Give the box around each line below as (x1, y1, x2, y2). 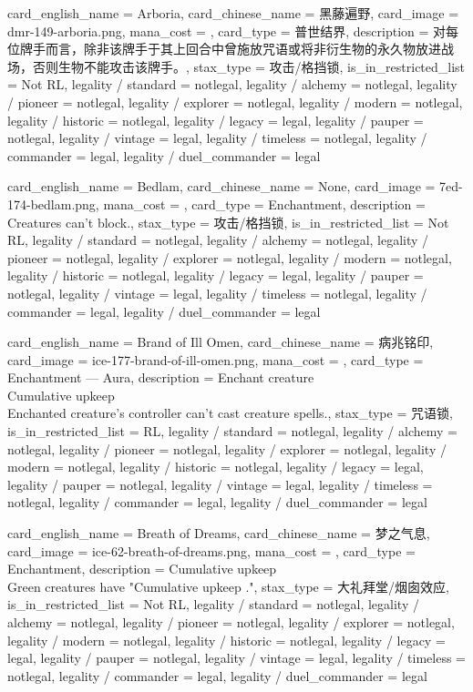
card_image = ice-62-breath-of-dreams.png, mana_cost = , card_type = (7, 541, 416, 560)
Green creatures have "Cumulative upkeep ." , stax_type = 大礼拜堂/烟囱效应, (7, 576, 449, 595)
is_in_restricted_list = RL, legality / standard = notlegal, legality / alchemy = (7, 422, 458, 441)
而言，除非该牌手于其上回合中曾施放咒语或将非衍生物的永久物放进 (45, 39, 441, 58)
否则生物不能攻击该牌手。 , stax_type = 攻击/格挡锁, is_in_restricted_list (32, 56, 466, 76)
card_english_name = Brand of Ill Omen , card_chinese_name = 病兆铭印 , (7, 332, 434, 351)
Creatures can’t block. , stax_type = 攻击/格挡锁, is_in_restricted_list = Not (7, 212, 449, 231)
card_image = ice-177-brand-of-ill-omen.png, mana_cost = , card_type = (7, 350, 424, 369)
